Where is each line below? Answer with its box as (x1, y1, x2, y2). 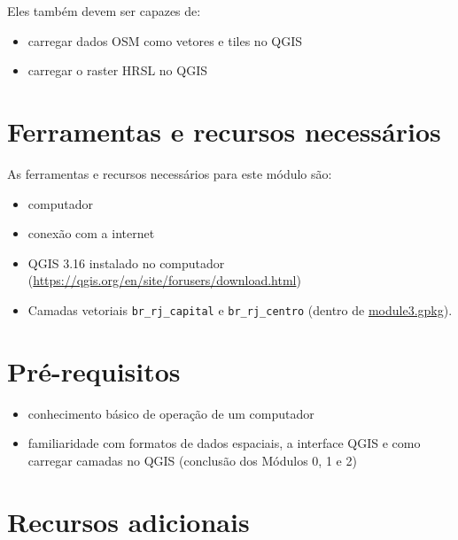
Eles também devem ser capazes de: (7, 2, 201, 19)
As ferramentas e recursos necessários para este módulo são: (7, 164, 332, 182)
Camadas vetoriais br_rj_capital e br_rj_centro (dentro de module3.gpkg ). (27, 300, 453, 319)
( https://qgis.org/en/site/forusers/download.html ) (27, 271, 301, 289)
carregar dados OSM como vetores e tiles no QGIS (27, 31, 303, 50)
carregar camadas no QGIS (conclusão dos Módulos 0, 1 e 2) (27, 451, 357, 469)
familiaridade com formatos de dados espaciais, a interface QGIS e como (27, 434, 421, 452)
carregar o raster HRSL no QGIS (27, 61, 207, 80)
